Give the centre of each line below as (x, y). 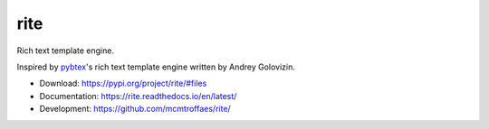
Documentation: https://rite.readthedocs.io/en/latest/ (138, 96)
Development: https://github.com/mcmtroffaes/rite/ (135, 109)
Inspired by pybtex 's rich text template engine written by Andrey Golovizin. (156, 67)
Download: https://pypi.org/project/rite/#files (123, 83)
